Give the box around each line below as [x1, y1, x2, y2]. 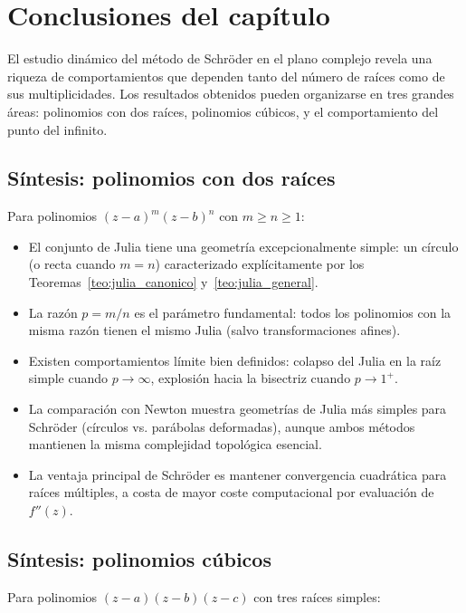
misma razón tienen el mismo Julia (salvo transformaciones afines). [28, 321, 401, 340]
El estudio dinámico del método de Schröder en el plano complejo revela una [7, 49, 433, 68]
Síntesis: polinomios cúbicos [7, 545, 271, 572]
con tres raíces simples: [253, 587, 381, 606]
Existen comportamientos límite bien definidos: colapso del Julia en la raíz [28, 350, 442, 369]
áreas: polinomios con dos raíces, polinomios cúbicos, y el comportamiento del [7, 101, 439, 120]
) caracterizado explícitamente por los [155, 254, 365, 273]
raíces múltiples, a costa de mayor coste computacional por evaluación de [28, 483, 434, 502]
